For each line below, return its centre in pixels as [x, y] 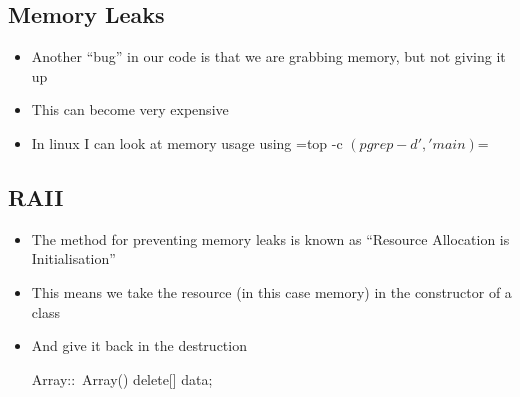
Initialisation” [73, 258]
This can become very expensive [130, 109]
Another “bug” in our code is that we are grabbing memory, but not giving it [268, 56]
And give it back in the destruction [139, 345]
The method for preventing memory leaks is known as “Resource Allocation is [270, 238]
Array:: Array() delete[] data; [122, 378]
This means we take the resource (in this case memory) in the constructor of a [271, 291]
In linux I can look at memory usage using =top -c [187, 142]
